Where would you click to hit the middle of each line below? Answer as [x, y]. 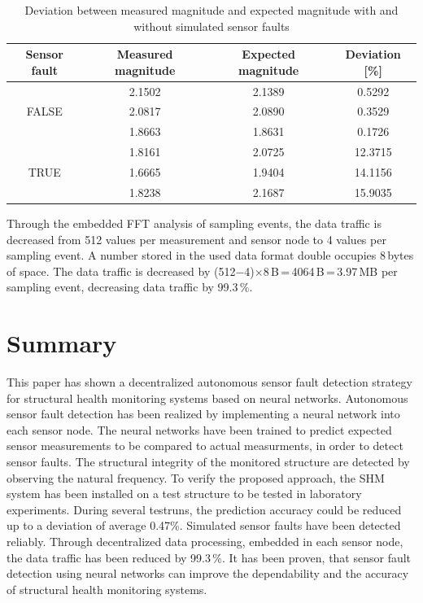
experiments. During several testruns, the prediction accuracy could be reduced [204, 509]
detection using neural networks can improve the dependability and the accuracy [208, 573]
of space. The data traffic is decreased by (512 [121, 271]
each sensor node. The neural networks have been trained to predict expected [199, 429]
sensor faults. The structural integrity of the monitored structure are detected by [208, 461]
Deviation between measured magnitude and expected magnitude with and [211, 10]
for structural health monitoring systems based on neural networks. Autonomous [207, 398]
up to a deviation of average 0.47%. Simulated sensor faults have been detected [204, 525]
